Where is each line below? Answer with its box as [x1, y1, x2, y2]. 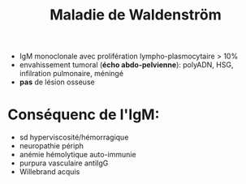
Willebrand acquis [19, 167, 80, 177]
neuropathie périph [19, 141, 84, 151]
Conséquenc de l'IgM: [7, 105, 160, 124]
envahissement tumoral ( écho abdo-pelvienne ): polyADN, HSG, [19, 60, 234, 70]
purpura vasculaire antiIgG [19, 158, 109, 168]
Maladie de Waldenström [49, 6, 222, 24]
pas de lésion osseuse [19, 77, 95, 87]
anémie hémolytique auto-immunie [19, 150, 136, 160]
